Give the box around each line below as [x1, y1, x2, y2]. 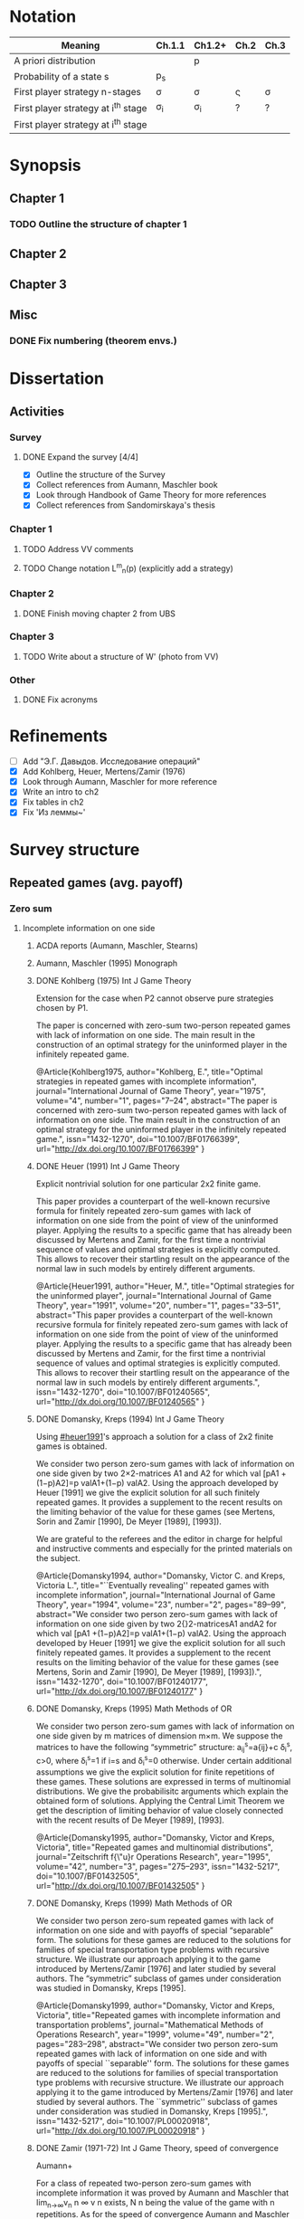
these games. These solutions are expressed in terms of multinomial [35, 1776, 291, 1787]
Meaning [61, 39, 100, 52]
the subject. [35, 1553, 81, 1564]
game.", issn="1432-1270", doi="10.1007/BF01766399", [35, 1134, 241, 1145]
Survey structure [9, 839, 140, 860]
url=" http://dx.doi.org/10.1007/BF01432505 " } [35, 1881, 205, 1891]
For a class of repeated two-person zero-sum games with [35, 2178, 252, 2189]
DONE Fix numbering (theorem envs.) [9, 335, 178, 348]
